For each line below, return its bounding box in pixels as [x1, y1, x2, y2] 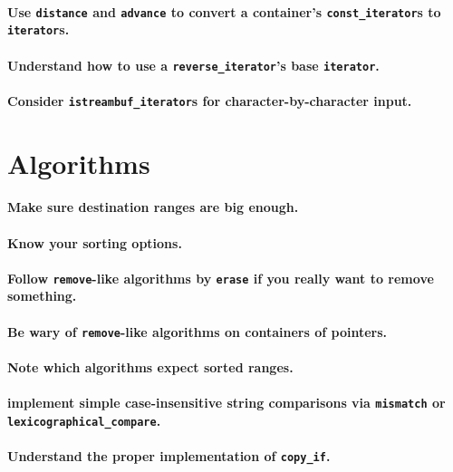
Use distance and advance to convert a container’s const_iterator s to [7, 2, 441, 21]
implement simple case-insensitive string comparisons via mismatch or [7, 393, 446, 412]
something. [7, 286, 77, 305]
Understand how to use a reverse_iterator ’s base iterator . [7, 55, 380, 74]
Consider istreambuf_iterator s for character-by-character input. [7, 91, 412, 110]
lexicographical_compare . [7, 410, 161, 429]
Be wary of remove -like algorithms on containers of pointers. [7, 322, 388, 341]
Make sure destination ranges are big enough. [7, 197, 299, 217]
